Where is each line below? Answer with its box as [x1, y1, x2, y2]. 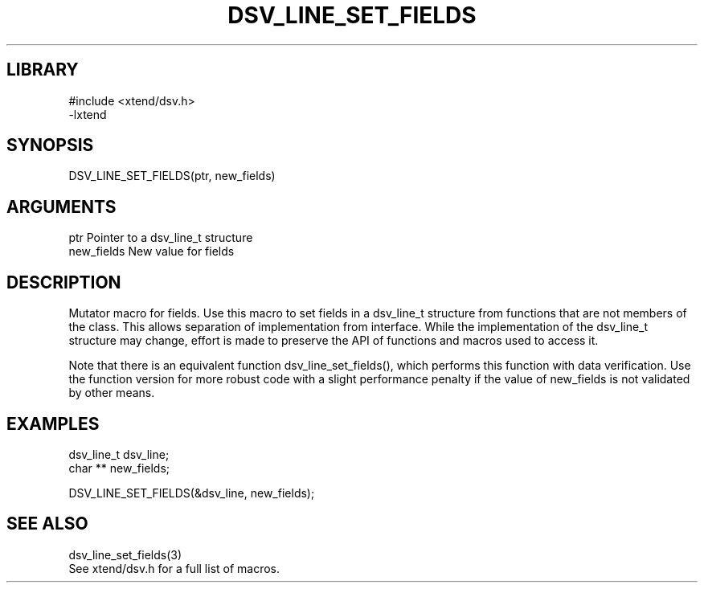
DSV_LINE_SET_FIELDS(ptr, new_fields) [68, 169, 276, 183]
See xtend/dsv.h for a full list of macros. [68, 561, 280, 575]
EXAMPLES [6, 413, 100, 434]
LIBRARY [6, 59, 79, 80]
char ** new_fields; [68, 460, 170, 475]
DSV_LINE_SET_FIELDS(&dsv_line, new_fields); [68, 485, 315, 500]
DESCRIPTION [6, 272, 121, 292]
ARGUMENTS [6, 196, 117, 217]
